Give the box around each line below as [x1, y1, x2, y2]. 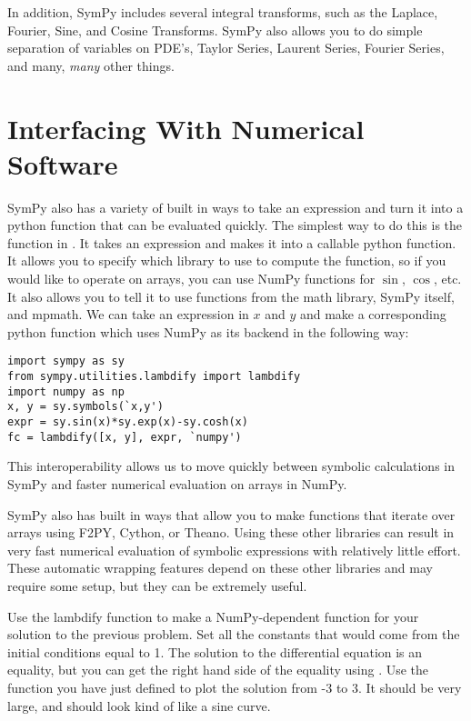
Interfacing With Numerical [7, 109, 365, 146]
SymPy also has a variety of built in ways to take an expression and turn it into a [7, 197, 464, 216]
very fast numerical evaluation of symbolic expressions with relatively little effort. [7, 540, 461, 559]
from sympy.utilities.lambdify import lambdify [7, 370, 301, 384]
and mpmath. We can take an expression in [7, 305, 249, 324]
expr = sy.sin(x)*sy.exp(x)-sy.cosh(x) [7, 416, 248, 429]
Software [7, 145, 118, 182]
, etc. [433, 269, 462, 288]
